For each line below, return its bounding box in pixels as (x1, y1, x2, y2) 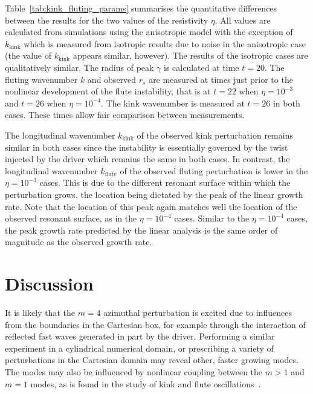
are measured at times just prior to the (149, 73, 293, 85)
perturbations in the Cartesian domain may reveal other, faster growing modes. (5, 353, 298, 366)
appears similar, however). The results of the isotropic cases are (73, 49, 308, 62)
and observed (87, 73, 137, 85)
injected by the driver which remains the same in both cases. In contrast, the (5, 153, 290, 165)
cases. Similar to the (174, 212, 250, 225)
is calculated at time (164, 61, 239, 73)
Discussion (5, 271, 94, 296)
